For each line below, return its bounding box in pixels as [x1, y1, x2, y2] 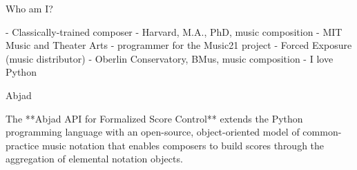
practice [6, 138, 39, 152]
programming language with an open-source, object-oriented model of [6, 125, 300, 139]
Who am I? [6, 1, 53, 15]
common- [302, 125, 342, 139]
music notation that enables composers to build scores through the [41, 138, 325, 152]
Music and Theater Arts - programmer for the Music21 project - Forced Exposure [6, 38, 352, 52]
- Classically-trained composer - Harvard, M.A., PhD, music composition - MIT [6, 24, 342, 39]
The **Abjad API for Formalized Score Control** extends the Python [6, 111, 303, 125]
